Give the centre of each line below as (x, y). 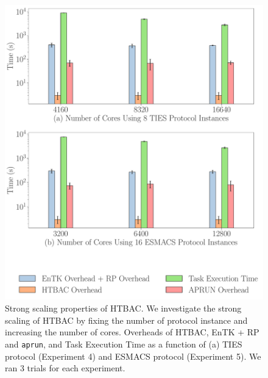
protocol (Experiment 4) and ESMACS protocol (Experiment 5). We (133, 356)
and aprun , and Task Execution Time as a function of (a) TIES (124, 344)
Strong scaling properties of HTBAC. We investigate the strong (123, 308)
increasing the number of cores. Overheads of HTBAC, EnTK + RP (132, 332)
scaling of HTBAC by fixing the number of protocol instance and (126, 320)
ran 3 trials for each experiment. (65, 368)
